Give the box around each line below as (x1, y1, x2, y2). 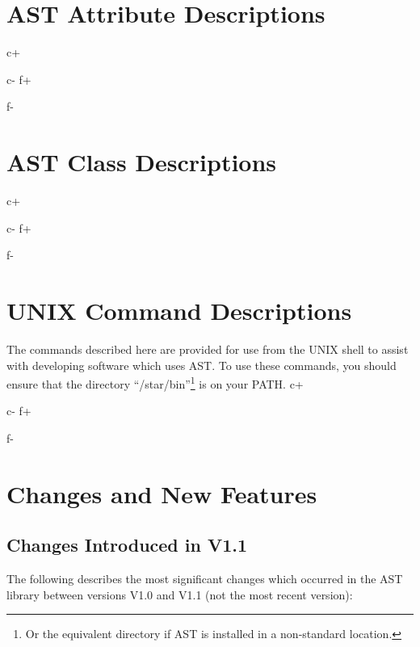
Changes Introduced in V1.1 (6, 532, 248, 557)
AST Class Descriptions (6, 145, 277, 179)
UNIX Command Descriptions (6, 294, 352, 326)
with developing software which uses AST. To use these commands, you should (6, 356, 397, 373)
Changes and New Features (6, 477, 317, 510)
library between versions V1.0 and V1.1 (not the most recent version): (6, 586, 353, 603)
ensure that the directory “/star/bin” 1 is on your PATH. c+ (6, 373, 304, 392)
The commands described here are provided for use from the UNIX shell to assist (6, 340, 409, 357)
